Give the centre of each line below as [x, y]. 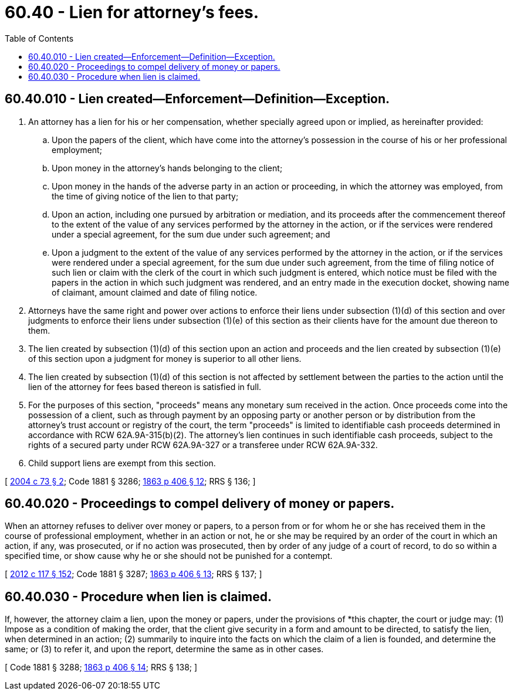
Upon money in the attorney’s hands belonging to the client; [167, 168]
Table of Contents [39, 38]
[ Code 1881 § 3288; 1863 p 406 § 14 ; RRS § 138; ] [101, 667]
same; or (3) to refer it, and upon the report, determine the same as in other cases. [164, 649]
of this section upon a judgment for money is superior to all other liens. [165, 358]
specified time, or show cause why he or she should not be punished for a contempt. [169, 556]
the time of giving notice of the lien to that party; [145, 196]
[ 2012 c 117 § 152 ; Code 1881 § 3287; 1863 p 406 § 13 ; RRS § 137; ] [133, 574]
